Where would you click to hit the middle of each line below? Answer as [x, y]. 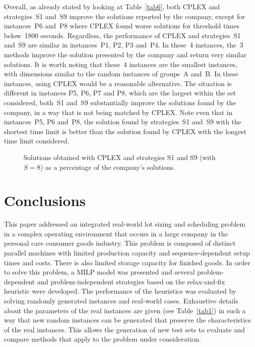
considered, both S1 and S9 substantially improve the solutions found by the [120, 102]
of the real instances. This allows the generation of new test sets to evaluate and [125, 329]
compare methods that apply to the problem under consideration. [102, 339]
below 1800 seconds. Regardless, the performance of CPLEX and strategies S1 [122, 35]
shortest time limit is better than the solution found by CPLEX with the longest [125, 131]
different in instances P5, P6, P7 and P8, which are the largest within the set [120, 93]
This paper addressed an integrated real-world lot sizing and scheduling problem [125, 224]
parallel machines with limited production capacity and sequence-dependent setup [127, 253]
